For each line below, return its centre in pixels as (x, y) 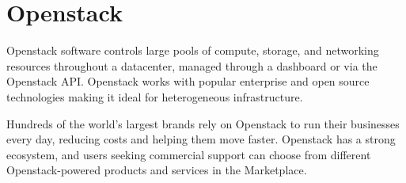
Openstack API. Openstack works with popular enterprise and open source (188, 81)
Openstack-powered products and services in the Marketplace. (157, 170)
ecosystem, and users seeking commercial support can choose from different (189, 154)
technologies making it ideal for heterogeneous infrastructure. (155, 96)
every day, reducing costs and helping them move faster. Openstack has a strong (201, 139)
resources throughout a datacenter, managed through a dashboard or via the (192, 65)
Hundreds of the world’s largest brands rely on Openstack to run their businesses (203, 123)
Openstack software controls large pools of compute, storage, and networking (193, 50)
